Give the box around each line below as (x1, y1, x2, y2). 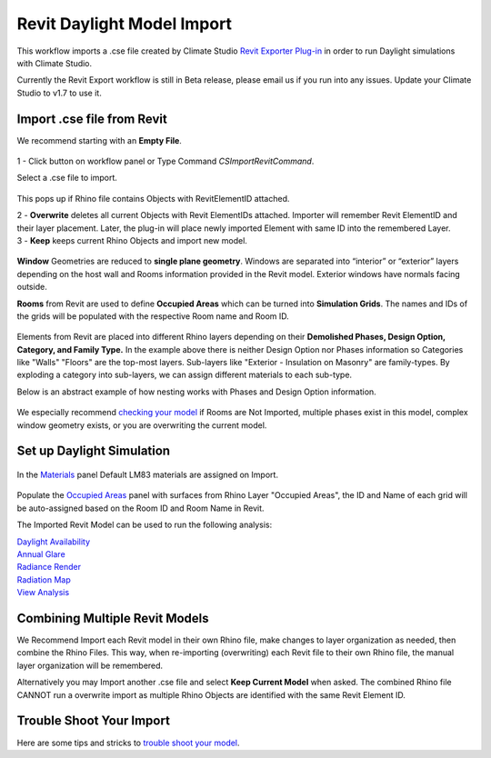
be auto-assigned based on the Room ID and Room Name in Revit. (16, 503, 265, 514)
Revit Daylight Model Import (16, 14, 232, 34)
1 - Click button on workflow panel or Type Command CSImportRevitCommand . (16, 155, 315, 167)
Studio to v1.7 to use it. (16, 87, 102, 98)
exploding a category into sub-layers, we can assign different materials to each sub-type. (16, 369, 353, 381)
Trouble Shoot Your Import (16, 713, 170, 729)
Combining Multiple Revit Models (16, 611, 209, 626)
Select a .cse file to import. (16, 173, 118, 184)
